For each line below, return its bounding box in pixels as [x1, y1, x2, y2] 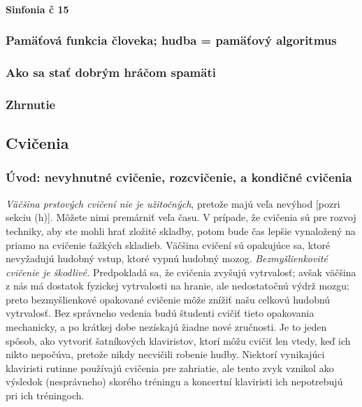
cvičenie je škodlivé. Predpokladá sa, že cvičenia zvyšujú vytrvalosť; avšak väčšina [6, 264, 356, 279]
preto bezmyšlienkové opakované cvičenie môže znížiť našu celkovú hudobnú [6, 292, 331, 306]
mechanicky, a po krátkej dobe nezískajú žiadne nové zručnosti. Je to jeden [6, 320, 327, 334]
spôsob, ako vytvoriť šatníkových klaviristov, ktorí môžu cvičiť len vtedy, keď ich [6, 333, 351, 348]
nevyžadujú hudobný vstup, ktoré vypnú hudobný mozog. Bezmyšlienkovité [6, 251, 328, 266]
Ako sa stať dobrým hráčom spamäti [6, 63, 216, 80]
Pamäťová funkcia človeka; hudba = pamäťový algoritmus [6, 31, 337, 49]
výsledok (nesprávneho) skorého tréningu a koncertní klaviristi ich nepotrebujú [6, 374, 343, 389]
